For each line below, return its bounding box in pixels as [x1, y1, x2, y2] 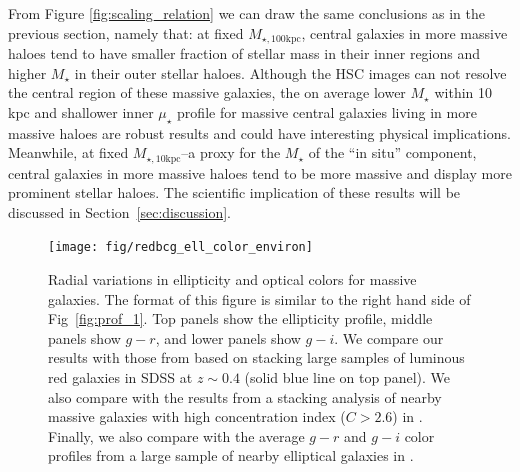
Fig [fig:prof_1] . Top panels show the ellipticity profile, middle [48, 308, 433, 329]
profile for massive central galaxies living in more [177, 101, 477, 122]
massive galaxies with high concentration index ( [48, 406, 346, 427]
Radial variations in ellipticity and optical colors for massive [48, 269, 417, 290]
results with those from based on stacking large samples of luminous [48, 347, 465, 368]
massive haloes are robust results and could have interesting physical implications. [8, 122, 511, 143]
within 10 [434, 82, 493, 103]
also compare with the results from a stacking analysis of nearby [48, 386, 442, 407]
